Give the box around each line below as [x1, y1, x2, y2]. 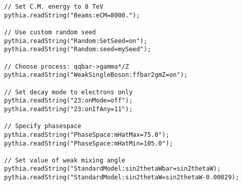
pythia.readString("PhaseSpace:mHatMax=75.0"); [4, 131, 170, 138]
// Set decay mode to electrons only [4, 88, 133, 96]
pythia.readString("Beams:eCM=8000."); [4, 11, 140, 19]
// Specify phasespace [4, 122, 82, 130]
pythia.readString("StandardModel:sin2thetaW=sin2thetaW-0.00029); [4, 174, 239, 181]
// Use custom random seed [4, 28, 96, 36]
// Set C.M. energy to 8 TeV [4, 3, 104, 10]
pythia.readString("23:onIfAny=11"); [4, 105, 133, 113]
